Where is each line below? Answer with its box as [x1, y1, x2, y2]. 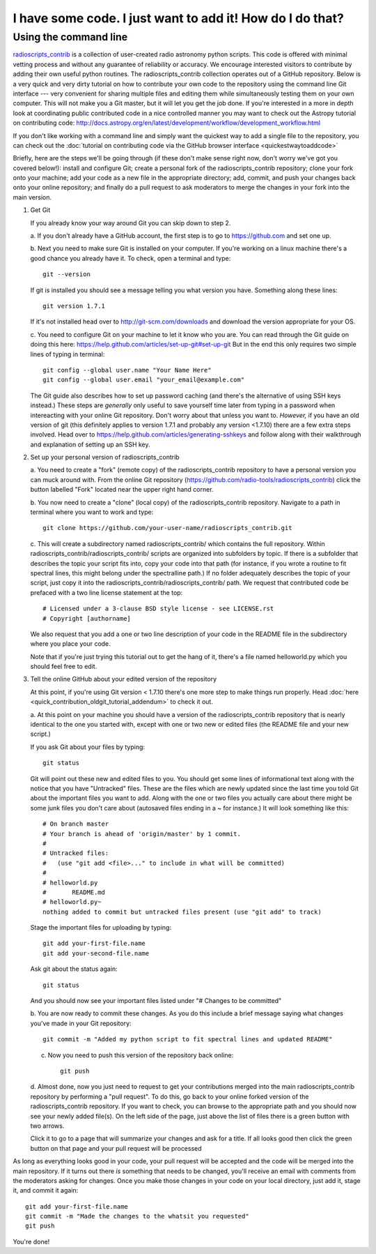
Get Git [30, 206, 51, 214]
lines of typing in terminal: [30, 349, 105, 358]
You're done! [13, 1237, 50, 1246]
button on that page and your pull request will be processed [30, 1144, 202, 1152]
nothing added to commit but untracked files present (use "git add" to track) [42, 907, 322, 916]
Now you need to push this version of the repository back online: [47, 1050, 234, 1059]
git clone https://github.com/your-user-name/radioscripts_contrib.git [42, 524, 292, 532]
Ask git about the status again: [30, 965, 118, 973]
